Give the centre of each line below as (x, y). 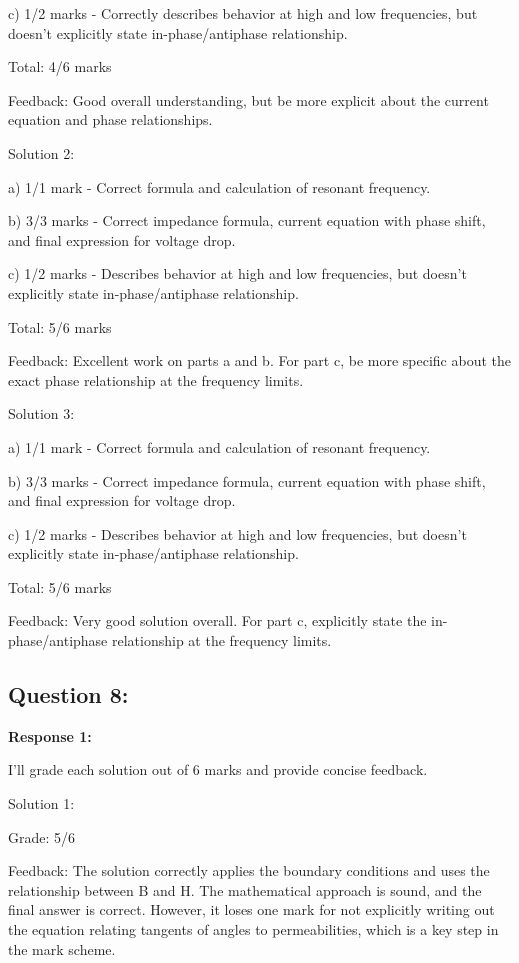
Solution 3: (41, 413)
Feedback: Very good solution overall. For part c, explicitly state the (217, 620)
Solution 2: (41, 152)
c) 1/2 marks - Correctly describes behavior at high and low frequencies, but (243, 13)
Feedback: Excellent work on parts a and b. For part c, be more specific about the (259, 360)
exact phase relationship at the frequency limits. (156, 379)
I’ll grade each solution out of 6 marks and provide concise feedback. (218, 769)
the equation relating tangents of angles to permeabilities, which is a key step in (253, 929)
